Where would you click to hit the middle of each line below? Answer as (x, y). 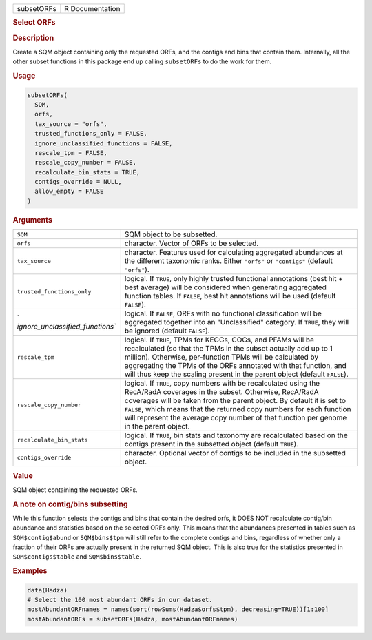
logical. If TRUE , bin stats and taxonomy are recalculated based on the (236, 435)
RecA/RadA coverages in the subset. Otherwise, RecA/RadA (222, 392)
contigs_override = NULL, (78, 182)
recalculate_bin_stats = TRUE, (87, 172)
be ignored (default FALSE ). (167, 331)
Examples (30, 571)
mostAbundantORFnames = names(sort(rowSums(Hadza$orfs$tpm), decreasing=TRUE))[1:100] (178, 609)
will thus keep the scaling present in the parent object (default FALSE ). (237, 374)
